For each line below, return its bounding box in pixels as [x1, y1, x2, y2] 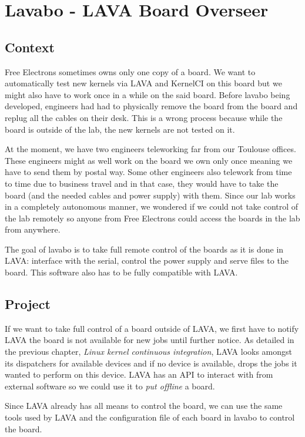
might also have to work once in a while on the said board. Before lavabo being [5, 88, 290, 100]
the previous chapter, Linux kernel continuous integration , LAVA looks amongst [5, 345, 293, 358]
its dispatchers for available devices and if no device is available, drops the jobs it [5, 357, 297, 369]
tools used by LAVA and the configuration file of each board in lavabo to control [5, 411, 295, 423]
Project [5, 295, 51, 313]
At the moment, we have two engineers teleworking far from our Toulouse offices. [5, 143, 296, 155]
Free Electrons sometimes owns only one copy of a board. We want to [5, 65, 256, 78]
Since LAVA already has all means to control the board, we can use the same [5, 399, 283, 412]
